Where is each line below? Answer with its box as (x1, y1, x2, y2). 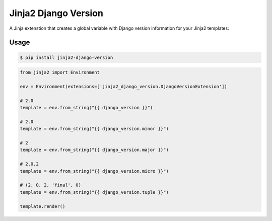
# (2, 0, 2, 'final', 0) (20, 182, 82, 188)
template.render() (20, 203, 65, 209)
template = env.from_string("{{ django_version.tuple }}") (20, 189, 169, 195)
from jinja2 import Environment (20, 69, 100, 76)
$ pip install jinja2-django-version (20, 54, 113, 60)
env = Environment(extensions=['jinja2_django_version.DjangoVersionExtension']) (20, 84, 228, 89)
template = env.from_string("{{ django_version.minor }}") (20, 126, 169, 132)
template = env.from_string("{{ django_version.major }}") (20, 147, 169, 153)
